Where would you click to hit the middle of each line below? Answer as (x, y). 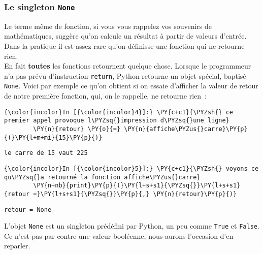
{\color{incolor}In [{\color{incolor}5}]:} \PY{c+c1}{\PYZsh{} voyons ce (131, 168)
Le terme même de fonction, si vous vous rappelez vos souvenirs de (108, 26)
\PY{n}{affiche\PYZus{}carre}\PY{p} (186, 129)
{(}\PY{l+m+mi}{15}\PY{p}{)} (53, 137)
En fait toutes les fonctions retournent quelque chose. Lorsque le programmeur (128, 66)
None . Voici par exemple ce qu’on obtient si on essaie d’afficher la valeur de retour (131, 86)
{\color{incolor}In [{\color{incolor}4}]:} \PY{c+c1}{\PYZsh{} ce (119, 112)
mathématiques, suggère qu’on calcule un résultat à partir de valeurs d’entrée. (125, 36)
